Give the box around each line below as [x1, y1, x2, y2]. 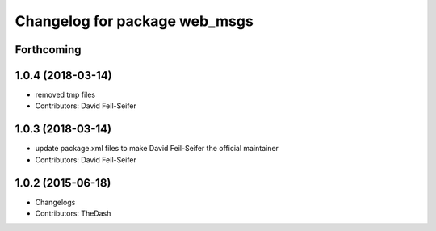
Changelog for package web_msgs [15, 12, 254, 30]
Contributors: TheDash [35, 208, 111, 218]
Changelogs [35, 197, 76, 207]
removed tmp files [35, 90, 96, 100]
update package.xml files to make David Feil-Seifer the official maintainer [35, 144, 279, 153]
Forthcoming [15, 43, 82, 57]
